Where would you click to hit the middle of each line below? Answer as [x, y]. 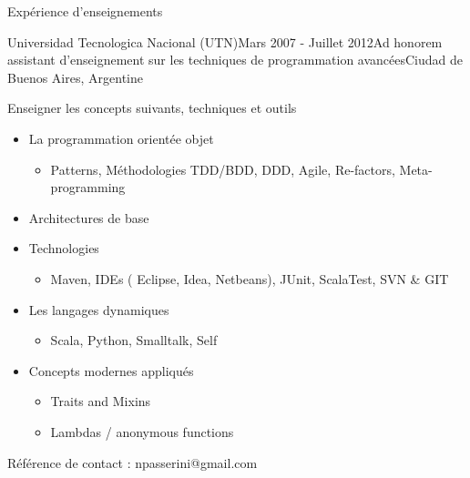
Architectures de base [89, 217]
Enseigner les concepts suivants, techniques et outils [152, 108]
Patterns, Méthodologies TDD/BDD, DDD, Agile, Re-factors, [223, 169]
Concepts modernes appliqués [111, 370]
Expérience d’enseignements [85, 11]
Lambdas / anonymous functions [142, 431]
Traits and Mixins [101, 401]
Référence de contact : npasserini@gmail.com [133, 462]
